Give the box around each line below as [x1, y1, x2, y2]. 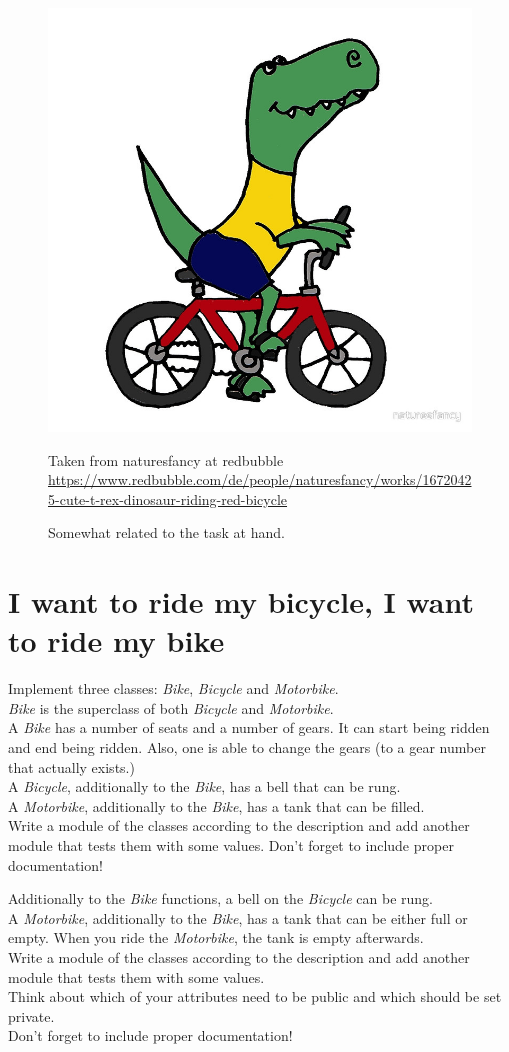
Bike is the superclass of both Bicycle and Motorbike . [8, 697, 334, 718]
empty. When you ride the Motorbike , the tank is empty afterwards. [8, 927, 424, 948]
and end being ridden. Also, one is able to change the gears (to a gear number [8, 737, 486, 758]
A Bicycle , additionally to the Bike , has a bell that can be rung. [8, 776, 401, 797]
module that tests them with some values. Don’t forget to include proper [8, 835, 454, 856]
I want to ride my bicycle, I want [8, 581, 475, 622]
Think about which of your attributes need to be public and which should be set [8, 986, 502, 1007]
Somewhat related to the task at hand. [48, 522, 285, 543]
